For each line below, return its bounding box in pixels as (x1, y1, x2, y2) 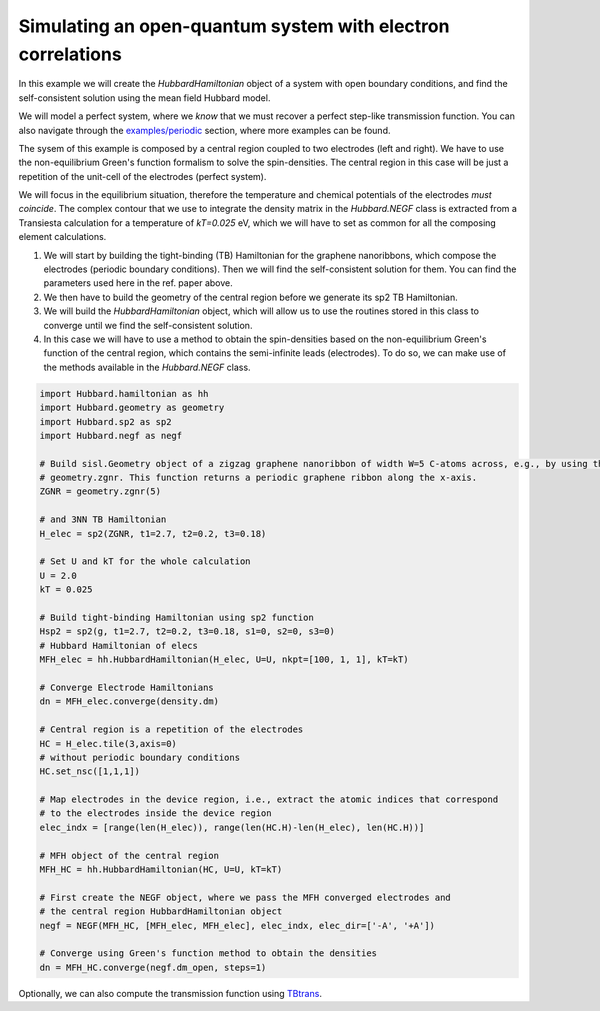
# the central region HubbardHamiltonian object (39, 906, 283, 917)
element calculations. (18, 231, 107, 243)
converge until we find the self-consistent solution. (43, 319, 253, 331)
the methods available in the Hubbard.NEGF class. (43, 361, 251, 373)
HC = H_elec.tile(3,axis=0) (39, 738, 177, 749)
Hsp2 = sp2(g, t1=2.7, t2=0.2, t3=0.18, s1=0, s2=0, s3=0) (39, 626, 335, 637)
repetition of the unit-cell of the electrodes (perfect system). (18, 170, 267, 182)
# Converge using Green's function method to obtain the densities (39, 948, 378, 959)
